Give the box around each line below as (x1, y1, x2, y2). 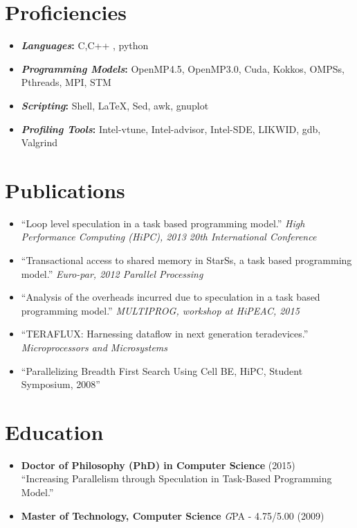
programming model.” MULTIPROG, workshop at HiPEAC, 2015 (21, 303, 300, 317)
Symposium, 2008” (21, 377, 100, 391)
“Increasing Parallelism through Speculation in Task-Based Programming (21, 471, 332, 486)
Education (5, 417, 104, 446)
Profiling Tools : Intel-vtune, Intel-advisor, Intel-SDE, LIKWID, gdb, (21, 121, 321, 136)
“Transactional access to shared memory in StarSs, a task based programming (21, 253, 352, 267)
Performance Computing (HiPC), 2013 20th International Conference (21, 229, 317, 244)
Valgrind (21, 135, 57, 150)
